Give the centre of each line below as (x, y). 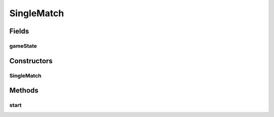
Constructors (31, 61)
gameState (23, 46)
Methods (24, 90)
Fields (19, 31)
